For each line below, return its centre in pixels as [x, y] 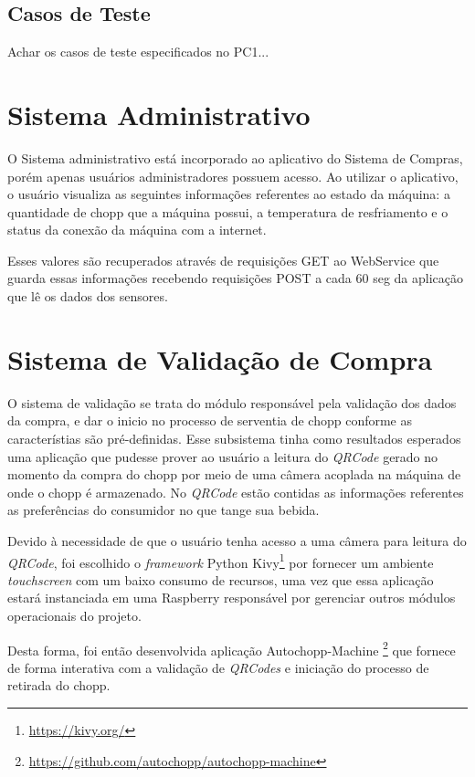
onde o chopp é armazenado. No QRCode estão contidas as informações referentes [236, 492]
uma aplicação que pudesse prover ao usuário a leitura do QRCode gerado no [223, 456]
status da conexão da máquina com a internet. [137, 230]
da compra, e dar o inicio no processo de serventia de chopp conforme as [210, 420]
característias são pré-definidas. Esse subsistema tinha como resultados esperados [234, 438]
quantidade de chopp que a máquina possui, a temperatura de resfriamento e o [228, 211]
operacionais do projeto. [74, 615]
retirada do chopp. [59, 685]
